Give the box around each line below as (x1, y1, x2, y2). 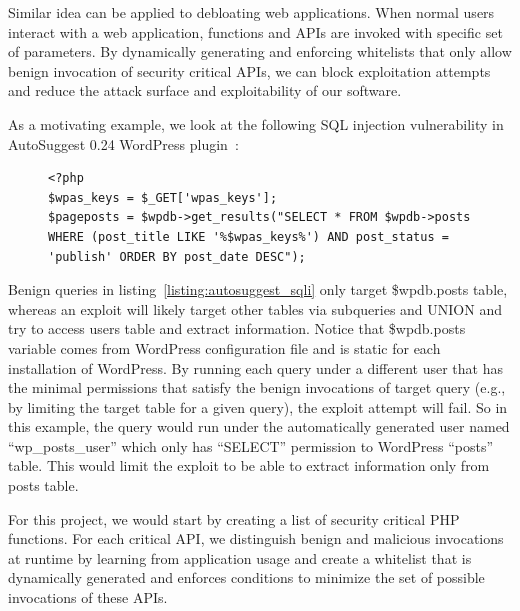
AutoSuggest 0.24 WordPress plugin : (8, 133, 239, 154)
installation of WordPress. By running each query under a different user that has (8, 357, 503, 378)
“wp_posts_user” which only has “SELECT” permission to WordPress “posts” (8, 435, 494, 456)
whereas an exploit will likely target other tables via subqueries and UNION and (8, 298, 502, 319)
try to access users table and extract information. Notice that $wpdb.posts (8, 318, 466, 339)
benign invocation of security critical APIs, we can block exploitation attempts (8, 60, 491, 81)
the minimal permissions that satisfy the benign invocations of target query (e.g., (8, 377, 506, 398)
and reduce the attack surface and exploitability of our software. (8, 80, 402, 101)
